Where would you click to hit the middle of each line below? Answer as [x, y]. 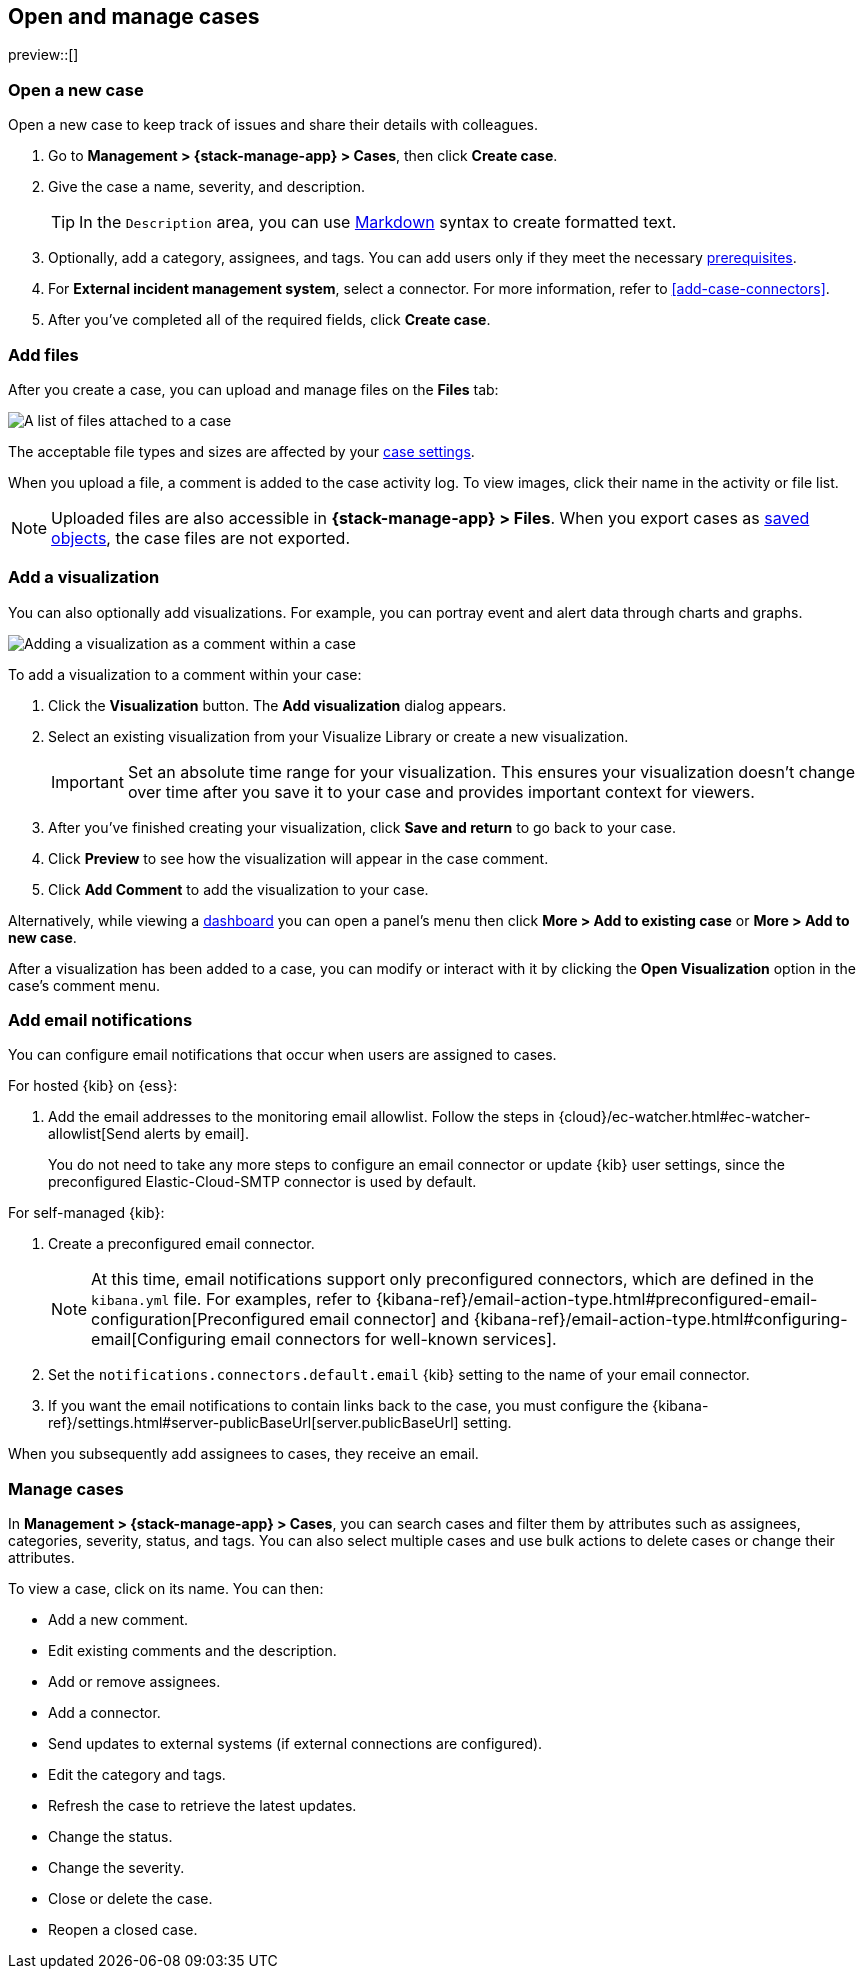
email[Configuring [159, 1339]
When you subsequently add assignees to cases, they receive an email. [243, 1454]
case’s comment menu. [84, 985]
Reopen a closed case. [123, 1930]
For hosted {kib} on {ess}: [93, 1086]
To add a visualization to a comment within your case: [185, 674]
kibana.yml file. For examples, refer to [231, 1299]
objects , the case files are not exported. [200, 537]
